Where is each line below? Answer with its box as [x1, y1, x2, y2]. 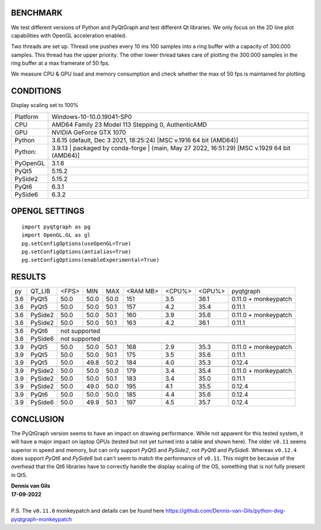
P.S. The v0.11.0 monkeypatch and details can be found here [11, 507, 165, 515]
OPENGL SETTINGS [11, 206, 85, 217]
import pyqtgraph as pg [21, 223, 91, 230]
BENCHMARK [11, 8, 63, 18]
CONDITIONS [11, 86, 62, 96]
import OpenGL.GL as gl [21, 232, 91, 239]
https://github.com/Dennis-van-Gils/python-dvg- [165, 507, 286, 515]
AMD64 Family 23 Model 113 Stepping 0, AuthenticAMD [51, 120, 207, 128]
